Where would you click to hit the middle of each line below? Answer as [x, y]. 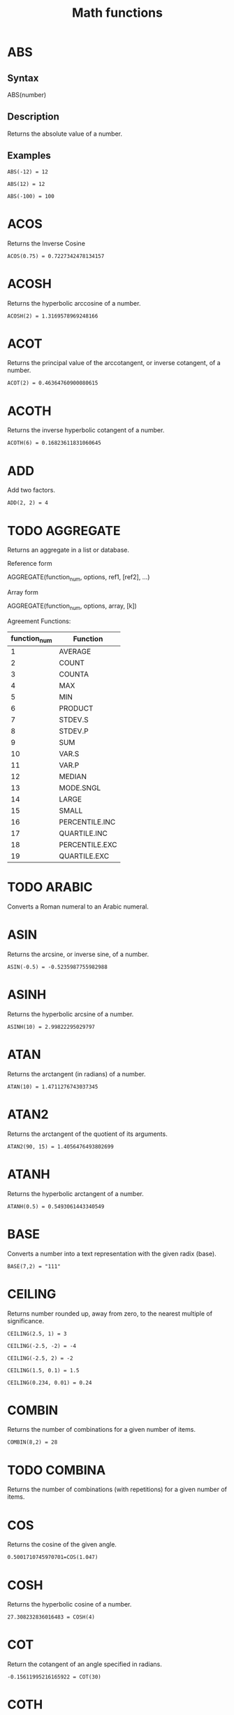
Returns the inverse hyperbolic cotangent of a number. [86, 430]
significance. [26, 1321]
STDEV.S [74, 720]
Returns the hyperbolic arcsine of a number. [71, 1014]
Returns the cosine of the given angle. [62, 1544]
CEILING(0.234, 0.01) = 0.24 [50, 1383]
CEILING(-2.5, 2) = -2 [40, 1358]
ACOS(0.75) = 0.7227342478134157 [56, 256]
